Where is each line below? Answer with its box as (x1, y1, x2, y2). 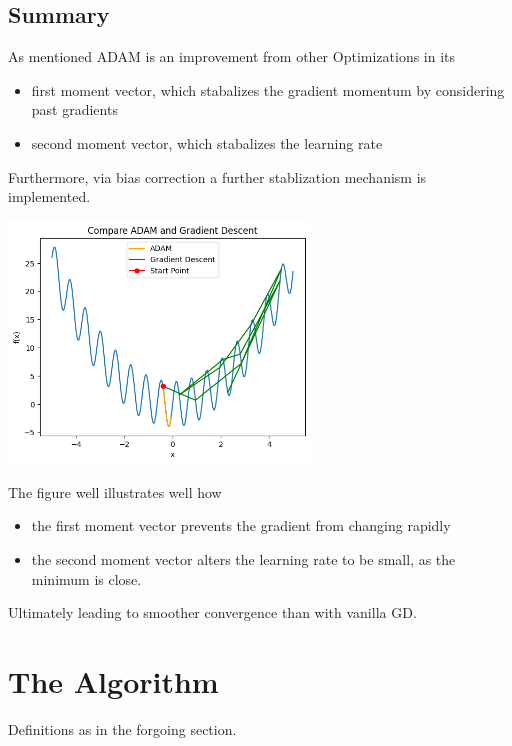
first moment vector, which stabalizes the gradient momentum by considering (31, 79, 505, 100)
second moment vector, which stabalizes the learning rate (31, 132, 383, 153)
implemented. (8, 186, 91, 207)
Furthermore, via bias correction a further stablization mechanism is (8, 166, 427, 187)
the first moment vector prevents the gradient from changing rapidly (31, 515, 451, 536)
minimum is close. (31, 568, 142, 589)
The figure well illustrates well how (8, 481, 222, 502)
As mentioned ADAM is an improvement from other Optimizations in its (8, 46, 456, 67)
